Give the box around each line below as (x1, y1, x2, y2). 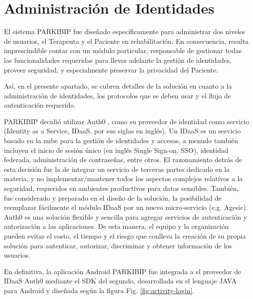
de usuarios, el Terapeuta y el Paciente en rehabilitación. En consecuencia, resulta (4, 36, 249, 46)
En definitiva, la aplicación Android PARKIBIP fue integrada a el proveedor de (4, 266, 241, 276)
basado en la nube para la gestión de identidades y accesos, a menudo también (4, 135, 238, 146)
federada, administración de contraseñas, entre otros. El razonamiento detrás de (4, 154, 242, 165)
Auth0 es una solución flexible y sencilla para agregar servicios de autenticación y (4, 211, 247, 222)
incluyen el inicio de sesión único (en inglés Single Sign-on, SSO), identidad (4, 145, 229, 155)
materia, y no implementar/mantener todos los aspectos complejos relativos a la (4, 173, 243, 184)
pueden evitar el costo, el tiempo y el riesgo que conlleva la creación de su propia (4, 231, 246, 241)
